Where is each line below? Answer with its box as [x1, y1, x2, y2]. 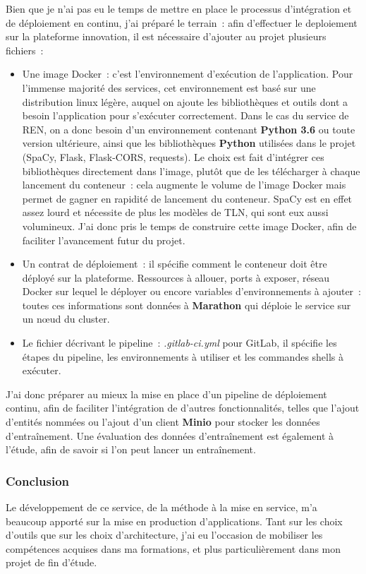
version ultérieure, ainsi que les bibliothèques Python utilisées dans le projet [22, 136, 356, 150]
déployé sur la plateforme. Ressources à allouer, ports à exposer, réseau [22, 270, 330, 285]
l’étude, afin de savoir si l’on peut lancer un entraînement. [6, 442, 256, 457]
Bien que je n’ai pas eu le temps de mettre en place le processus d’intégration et [6, 1, 352, 16]
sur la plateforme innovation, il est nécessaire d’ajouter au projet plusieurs [6, 29, 327, 44]
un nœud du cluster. [22, 311, 110, 326]
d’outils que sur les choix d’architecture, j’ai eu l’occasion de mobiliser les [6, 527, 323, 542]
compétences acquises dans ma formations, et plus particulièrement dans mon [6, 541, 341, 556]
